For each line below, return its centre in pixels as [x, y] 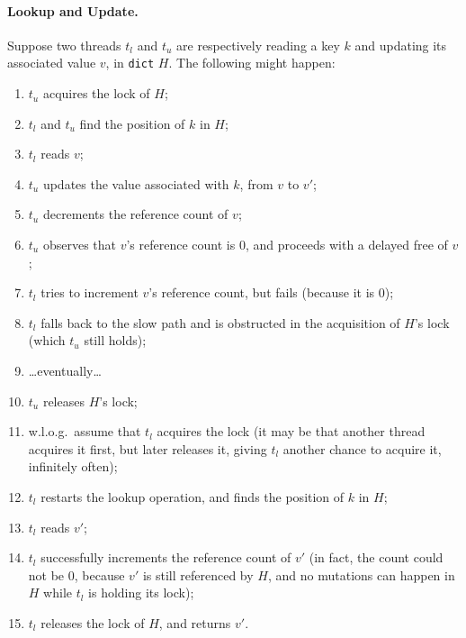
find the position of [132, 123]
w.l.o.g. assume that [85, 431]
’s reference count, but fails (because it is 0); [271, 292]
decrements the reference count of [135, 214]
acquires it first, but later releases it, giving [148, 448]
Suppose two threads [64, 45]
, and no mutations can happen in [361, 574]
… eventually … [65, 370]
